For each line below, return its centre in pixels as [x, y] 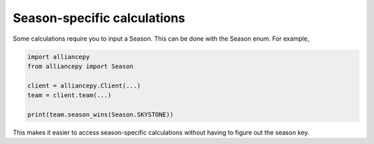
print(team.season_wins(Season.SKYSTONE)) [100, 114]
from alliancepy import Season [81, 66]
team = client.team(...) [70, 95]
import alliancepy [59, 56]
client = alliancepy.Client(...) [84, 85]
